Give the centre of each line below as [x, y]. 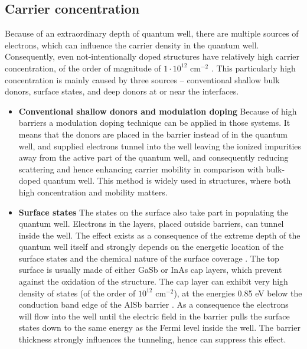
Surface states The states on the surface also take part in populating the [153, 212]
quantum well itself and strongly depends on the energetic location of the [151, 247]
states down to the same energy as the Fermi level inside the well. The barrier [159, 327]
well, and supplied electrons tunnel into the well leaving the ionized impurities [160, 146]
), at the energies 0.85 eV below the [238, 293]
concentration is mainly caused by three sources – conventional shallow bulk [142, 79]
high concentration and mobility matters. [93, 192]
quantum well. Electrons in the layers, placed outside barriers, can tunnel [151, 224]
